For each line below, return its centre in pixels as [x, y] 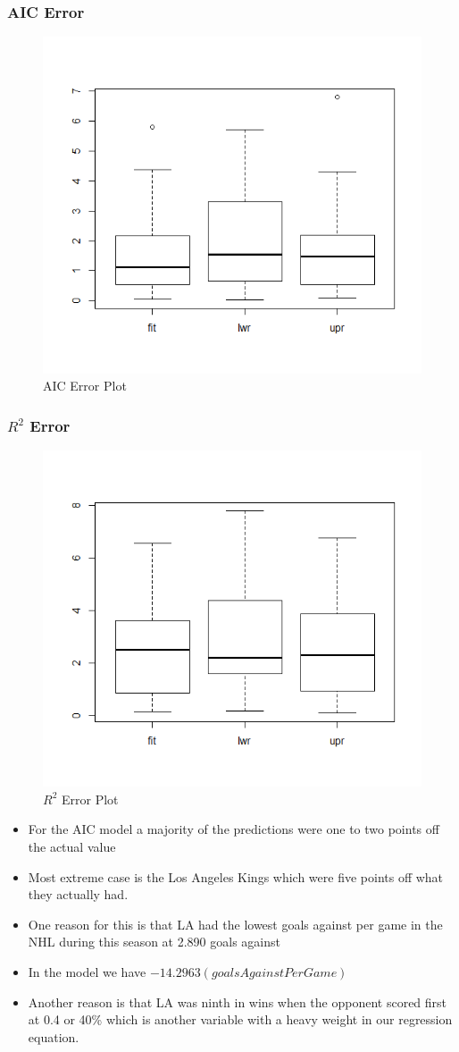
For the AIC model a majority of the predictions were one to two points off [234, 829]
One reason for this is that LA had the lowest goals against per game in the [235, 924]
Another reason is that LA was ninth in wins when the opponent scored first [238, 1002]
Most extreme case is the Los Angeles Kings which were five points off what [236, 876]
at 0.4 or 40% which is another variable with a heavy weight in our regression [240, 1019]
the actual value [72, 846]
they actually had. [78, 894]
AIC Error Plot [85, 386]
